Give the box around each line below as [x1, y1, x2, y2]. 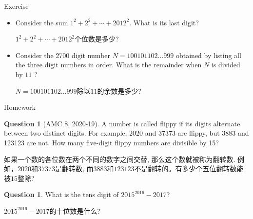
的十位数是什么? [49, 205, 101, 216]
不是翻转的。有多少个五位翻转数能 [134, 163, 244, 174]
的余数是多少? [97, 85, 142, 96]
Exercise [4, 1, 29, 11]
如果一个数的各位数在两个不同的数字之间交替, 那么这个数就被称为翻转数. [4, 154, 235, 164]
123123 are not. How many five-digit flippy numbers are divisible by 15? [4, 137, 219, 147]
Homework [4, 102, 36, 112]
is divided [211, 60, 240, 70]
